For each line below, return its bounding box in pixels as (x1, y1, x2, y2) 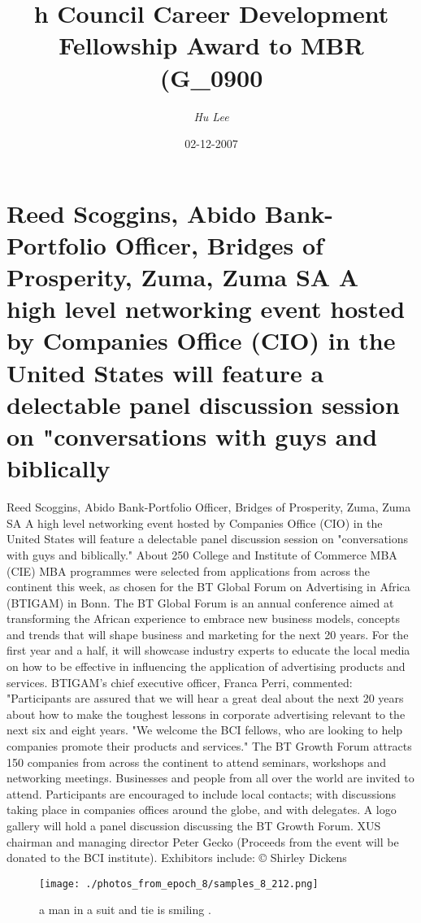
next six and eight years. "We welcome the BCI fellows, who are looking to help (7, 721, 403, 738)
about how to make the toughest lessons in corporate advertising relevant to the (7, 705, 406, 722)
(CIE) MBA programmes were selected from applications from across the (7, 562, 371, 579)
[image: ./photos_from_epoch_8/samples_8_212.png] (39, 877, 319, 890)
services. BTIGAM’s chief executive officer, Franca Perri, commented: (7, 673, 353, 690)
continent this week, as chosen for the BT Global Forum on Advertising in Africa (7, 578, 410, 595)
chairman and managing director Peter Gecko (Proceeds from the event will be (7, 833, 399, 850)
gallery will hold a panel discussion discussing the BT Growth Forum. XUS (7, 817, 381, 834)
